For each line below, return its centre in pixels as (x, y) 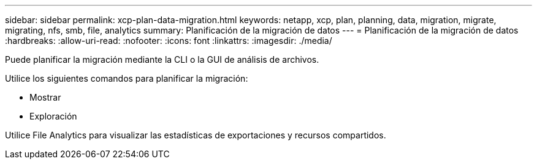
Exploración (53, 116)
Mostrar (45, 97)
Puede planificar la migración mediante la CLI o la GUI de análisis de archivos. (162, 59)
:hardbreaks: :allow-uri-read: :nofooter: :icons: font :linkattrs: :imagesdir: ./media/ (169, 41)
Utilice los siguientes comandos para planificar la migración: (127, 78)
